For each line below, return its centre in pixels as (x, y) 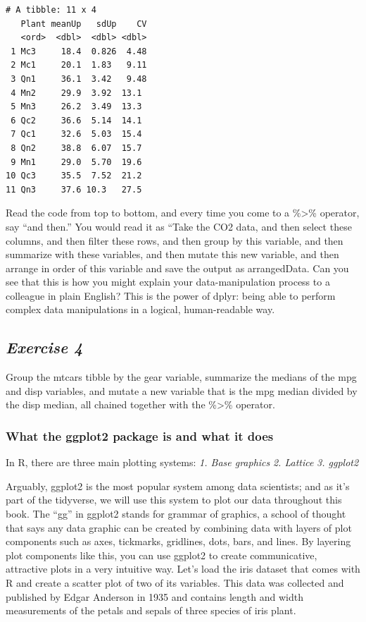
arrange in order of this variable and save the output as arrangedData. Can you (177, 268)
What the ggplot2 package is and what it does (140, 435)
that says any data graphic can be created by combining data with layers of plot (179, 527)
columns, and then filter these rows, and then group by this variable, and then (175, 240)
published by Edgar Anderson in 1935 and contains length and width (154, 596)
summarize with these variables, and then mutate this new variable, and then (172, 254)
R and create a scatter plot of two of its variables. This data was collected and (175, 583)
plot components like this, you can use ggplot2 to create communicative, (162, 555)
